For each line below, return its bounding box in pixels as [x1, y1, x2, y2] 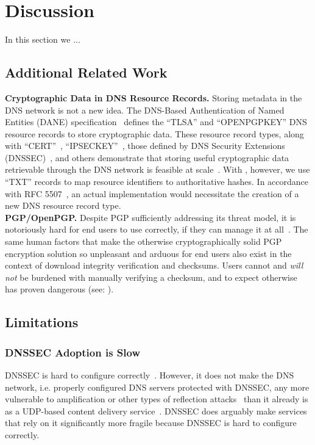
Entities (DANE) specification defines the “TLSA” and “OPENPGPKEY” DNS [5, 115, 307, 128]
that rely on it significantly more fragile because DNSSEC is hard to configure [5, 416, 297, 429]
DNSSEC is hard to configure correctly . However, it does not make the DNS [5, 369, 294, 382]
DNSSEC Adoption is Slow [5, 344, 141, 360]
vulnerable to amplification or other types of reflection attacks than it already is [5, 393, 308, 405]
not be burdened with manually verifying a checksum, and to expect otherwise [5, 270, 297, 283]
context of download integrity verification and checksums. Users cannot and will [5, 259, 303, 272]
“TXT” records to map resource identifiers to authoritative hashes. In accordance [5, 175, 309, 188]
